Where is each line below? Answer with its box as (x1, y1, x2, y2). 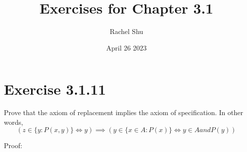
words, (4, 117, 23, 127)
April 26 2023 (106, 42, 147, 52)
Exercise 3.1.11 (4, 79, 106, 99)
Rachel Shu (109, 26, 143, 36)
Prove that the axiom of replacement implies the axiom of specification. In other (4, 107, 244, 118)
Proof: (4, 140, 22, 151)
